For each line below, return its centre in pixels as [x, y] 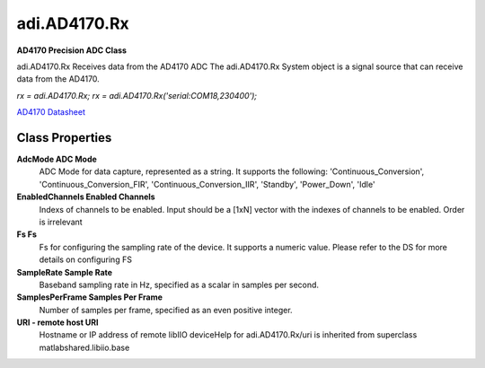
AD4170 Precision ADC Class [72, 50]
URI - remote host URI [57, 322]
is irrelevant [61, 222]
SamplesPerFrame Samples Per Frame [90, 297]
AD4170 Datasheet [51, 112]
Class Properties [64, 138]
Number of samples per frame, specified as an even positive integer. [166, 310]
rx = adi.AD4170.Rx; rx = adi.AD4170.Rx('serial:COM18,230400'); [137, 95]
